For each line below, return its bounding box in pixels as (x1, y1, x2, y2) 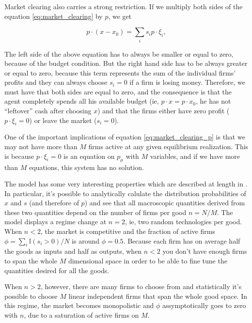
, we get (108, 11, 132, 21)
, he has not (195, 96, 231, 106)
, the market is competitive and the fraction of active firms (40, 226, 215, 236)
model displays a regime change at (4, 216, 107, 227)
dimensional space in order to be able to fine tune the (68, 256, 227, 265)
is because (4, 151, 34, 161)
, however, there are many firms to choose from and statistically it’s (40, 281, 242, 292)
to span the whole (4, 256, 57, 265)
